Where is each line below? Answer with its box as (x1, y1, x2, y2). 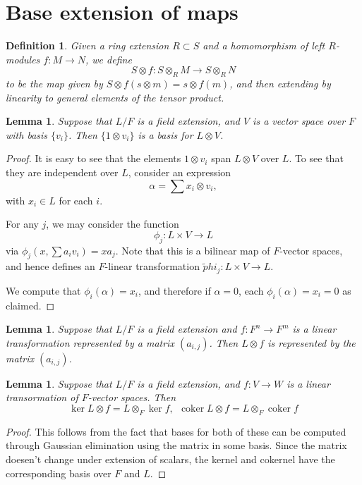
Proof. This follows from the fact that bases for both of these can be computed (6, 424, 346, 438)
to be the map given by (6, 76, 103, 91)
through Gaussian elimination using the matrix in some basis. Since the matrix (6, 438, 347, 453)
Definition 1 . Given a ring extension (6, 38, 169, 53)
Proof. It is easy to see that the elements (6, 151, 181, 166)
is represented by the (267, 335, 356, 350)
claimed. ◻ (6, 297, 55, 312)
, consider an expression (128, 165, 231, 180)
